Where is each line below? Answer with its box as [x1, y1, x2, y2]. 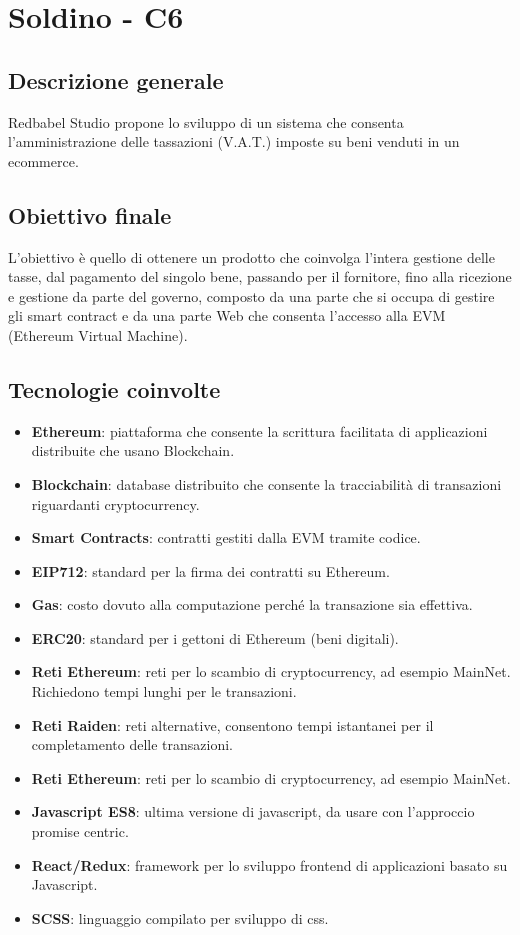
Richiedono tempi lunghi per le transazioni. [31, 681, 297, 702]
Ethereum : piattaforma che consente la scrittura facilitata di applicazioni [31, 420, 488, 441]
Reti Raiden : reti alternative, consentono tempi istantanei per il [31, 714, 434, 735]
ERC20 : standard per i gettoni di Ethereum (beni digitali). [31, 627, 399, 648]
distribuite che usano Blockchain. [31, 440, 235, 461]
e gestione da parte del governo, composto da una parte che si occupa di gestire [8, 285, 495, 306]
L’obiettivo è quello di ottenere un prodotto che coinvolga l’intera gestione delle [8, 246, 495, 267]
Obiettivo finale [8, 199, 172, 230]
